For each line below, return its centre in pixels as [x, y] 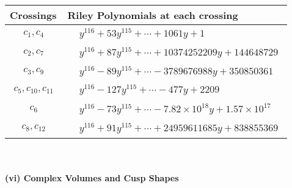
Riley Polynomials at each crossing [153, 15]
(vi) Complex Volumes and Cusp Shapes [92, 178]
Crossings [33, 15]
